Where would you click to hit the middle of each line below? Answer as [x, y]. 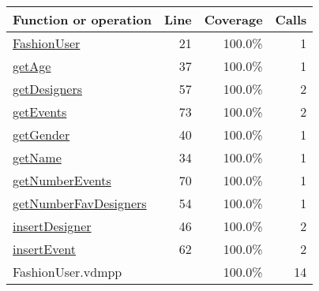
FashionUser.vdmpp [68, 272]
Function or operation [82, 19]
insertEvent [44, 249]
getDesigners [47, 89]
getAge [32, 66]
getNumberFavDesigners [80, 203]
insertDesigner [52, 226]
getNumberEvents [62, 180]
